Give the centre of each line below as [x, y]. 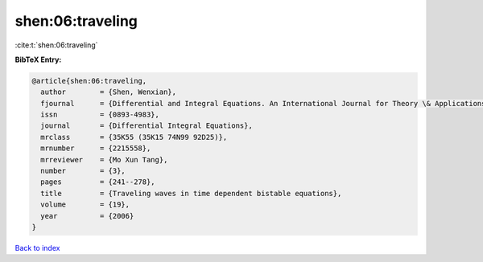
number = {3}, [83, 171]
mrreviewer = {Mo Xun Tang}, [104, 160]
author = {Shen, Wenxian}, [109, 92]
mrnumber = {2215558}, [96, 148]
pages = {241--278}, [98, 182]
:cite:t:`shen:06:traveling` [56, 45]
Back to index [37, 248]
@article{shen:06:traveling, [89, 81]
